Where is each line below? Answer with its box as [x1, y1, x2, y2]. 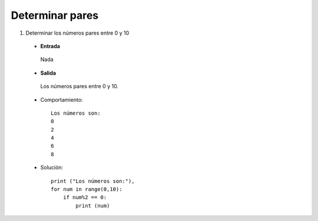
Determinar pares [11, 9, 99, 22]
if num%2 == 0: [62, 194, 107, 201]
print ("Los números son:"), [51, 178, 135, 185]
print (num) [75, 202, 110, 209]
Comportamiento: [40, 96, 83, 103]
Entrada [40, 42, 60, 49]
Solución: [40, 164, 64, 171]
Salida [40, 69, 56, 76]
